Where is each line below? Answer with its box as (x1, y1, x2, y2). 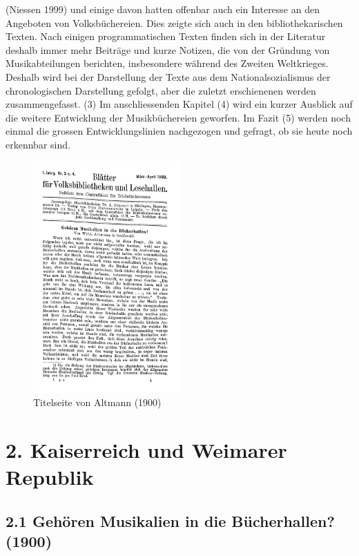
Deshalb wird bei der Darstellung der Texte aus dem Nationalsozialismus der (6, 69, 331, 84)
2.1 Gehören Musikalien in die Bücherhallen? (6, 510, 335, 531)
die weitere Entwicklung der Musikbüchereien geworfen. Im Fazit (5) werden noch (6, 110, 351, 124)
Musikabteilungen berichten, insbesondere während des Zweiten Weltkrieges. (6, 56, 329, 70)
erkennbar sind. (6, 137, 70, 151)
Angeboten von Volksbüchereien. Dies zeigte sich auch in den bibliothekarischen (6, 15, 343, 30)
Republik (6, 463, 94, 491)
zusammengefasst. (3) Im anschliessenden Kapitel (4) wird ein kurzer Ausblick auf (6, 97, 353, 111)
